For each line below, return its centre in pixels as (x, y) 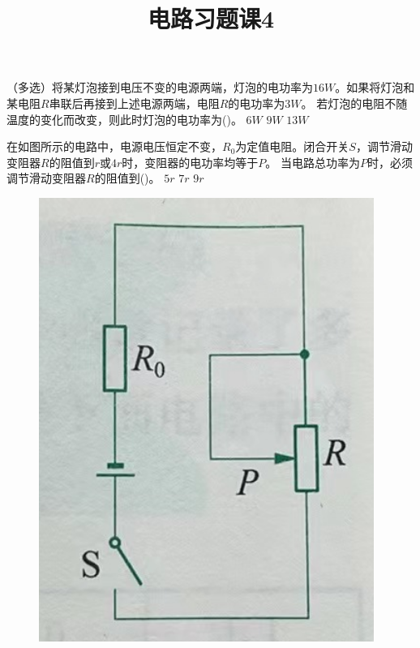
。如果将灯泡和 (375, 87)
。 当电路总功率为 (313, 162)
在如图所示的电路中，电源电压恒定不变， (114, 146)
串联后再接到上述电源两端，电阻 (134, 103)
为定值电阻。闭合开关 (292, 146)
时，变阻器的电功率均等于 (190, 162)
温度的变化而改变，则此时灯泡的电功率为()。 (124, 119)
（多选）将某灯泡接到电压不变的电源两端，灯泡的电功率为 (160, 87)
